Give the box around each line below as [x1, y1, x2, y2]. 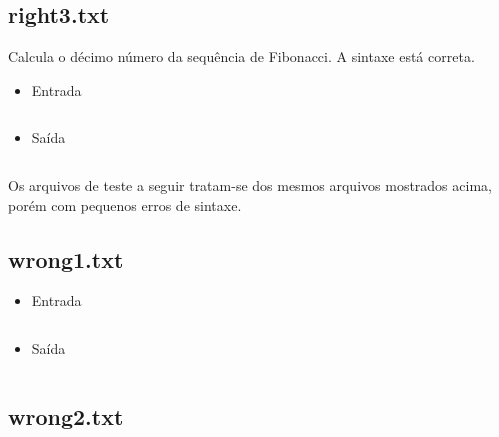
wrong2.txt [8, 400, 124, 431]
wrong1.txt [8, 243, 124, 274]
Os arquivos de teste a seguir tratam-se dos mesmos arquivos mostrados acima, [8, 174, 492, 195]
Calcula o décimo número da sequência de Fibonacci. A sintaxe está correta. [8, 46, 475, 67]
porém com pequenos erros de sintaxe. [8, 194, 242, 215]
